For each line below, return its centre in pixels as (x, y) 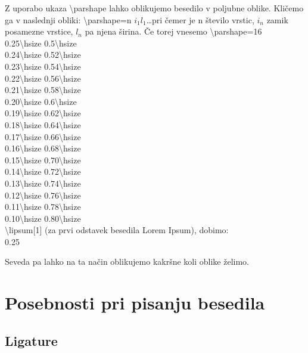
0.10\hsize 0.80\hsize (43, 218)
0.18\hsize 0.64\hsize (43, 124)
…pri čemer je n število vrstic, (200, 19)
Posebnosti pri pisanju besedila (135, 303)
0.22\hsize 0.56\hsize (43, 78)
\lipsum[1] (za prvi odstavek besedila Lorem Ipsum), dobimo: (117, 230)
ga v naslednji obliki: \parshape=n (68, 19)
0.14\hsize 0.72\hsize (43, 171)
